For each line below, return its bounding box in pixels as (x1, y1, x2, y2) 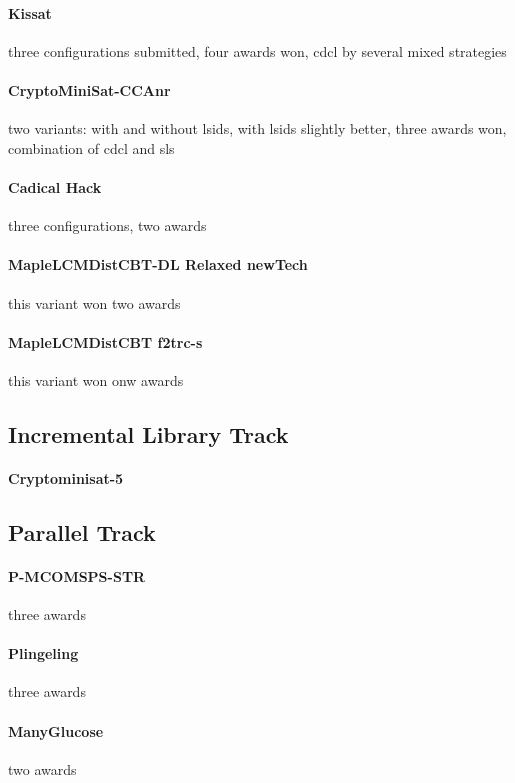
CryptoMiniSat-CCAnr (8, 79, 171, 100)
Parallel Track (8, 516, 156, 547)
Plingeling (8, 643, 79, 664)
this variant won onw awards (8, 369, 184, 390)
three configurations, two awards (8, 215, 207, 236)
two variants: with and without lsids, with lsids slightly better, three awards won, (8, 118, 507, 139)
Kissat (8, 2, 52, 23)
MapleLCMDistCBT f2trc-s (8, 331, 203, 352)
